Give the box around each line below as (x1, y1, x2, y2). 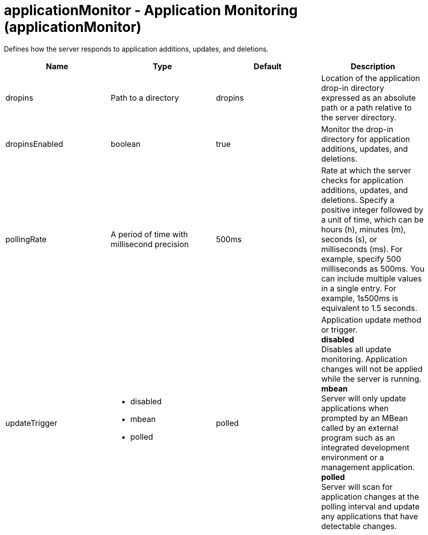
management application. (321, 462, 415, 472)
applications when (321, 403, 389, 413)
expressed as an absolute (321, 92, 416, 103)
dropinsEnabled (5, 139, 63, 149)
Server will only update (321, 393, 406, 403)
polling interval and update (321, 501, 420, 511)
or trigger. (321, 324, 358, 335)
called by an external (321, 422, 399, 433)
